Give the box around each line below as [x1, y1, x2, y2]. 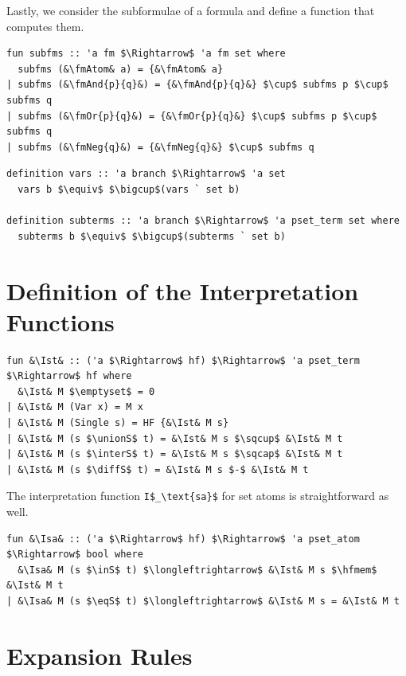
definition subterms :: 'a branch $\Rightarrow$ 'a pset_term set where [6, 215, 400, 227]
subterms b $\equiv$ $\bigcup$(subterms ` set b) [18, 230, 286, 242]
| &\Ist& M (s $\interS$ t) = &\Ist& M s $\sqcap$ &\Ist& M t [6, 448, 343, 460]
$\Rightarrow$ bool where [6, 549, 143, 561]
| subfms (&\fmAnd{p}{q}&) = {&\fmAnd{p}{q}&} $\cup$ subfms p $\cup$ [6, 79, 388, 91]
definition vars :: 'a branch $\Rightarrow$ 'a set [6, 168, 286, 180]
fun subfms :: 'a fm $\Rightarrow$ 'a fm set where [6, 48, 286, 60]
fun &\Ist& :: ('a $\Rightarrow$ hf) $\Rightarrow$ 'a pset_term [6, 354, 360, 366]
